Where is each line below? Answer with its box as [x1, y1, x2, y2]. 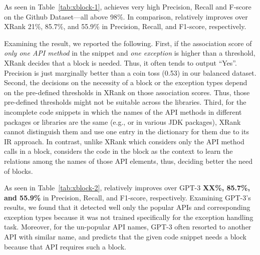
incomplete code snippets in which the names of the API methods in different [4, 106, 242, 117]
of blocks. [4, 165, 33, 176]
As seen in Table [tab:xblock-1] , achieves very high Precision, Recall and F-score [4, 2, 251, 12]
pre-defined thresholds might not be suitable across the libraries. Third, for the [4, 97, 246, 107]
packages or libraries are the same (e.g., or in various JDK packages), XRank [4, 116, 241, 127]
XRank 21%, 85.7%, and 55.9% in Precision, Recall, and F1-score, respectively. [4, 21, 246, 32]
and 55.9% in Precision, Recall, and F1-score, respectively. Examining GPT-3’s [4, 192, 251, 202]
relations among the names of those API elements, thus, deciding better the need [4, 155, 253, 166]
